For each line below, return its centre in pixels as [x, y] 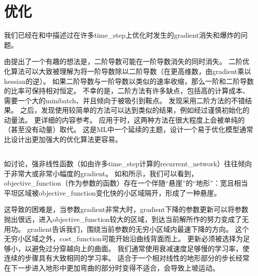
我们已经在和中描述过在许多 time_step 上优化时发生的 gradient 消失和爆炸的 [122, 35]
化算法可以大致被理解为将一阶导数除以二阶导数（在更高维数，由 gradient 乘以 [128, 71]
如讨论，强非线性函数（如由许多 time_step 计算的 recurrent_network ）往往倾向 [128, 164]
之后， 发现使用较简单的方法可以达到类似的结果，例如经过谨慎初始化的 [135, 110]
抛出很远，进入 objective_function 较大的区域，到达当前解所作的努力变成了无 [127, 219]
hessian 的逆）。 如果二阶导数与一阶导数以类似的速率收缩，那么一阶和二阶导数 [129, 81]
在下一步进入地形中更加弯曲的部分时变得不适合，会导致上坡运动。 [112, 267]
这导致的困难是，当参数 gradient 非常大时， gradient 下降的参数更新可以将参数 [126, 209]
